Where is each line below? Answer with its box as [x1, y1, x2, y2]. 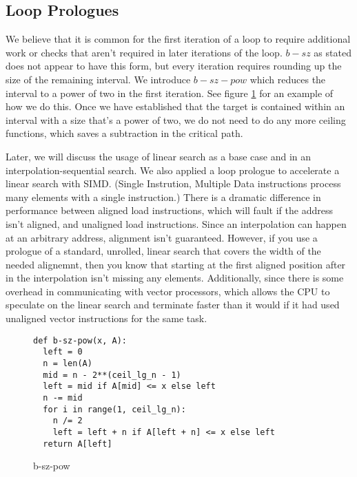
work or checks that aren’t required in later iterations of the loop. [6, 45, 283, 59]
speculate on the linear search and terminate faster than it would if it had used [6, 297, 340, 312]
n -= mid [43, 392, 83, 403]
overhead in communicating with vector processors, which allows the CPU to [6, 284, 330, 298]
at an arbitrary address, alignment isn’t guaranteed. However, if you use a [6, 230, 318, 244]
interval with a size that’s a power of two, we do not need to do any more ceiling [6, 112, 346, 127]
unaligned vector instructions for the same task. [6, 311, 207, 326]
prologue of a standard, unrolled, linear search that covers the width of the [6, 244, 321, 258]
